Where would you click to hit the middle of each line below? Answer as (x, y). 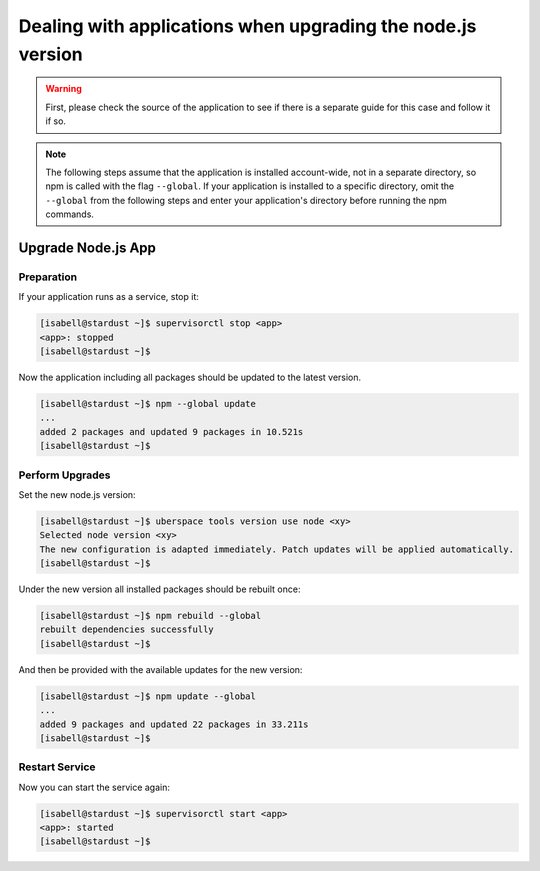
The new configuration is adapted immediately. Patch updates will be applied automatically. (277, 549)
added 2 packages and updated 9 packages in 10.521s (171, 431)
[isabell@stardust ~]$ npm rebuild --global (150, 615)
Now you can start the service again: (94, 787)
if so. (56, 121)
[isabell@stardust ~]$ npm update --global (148, 696)
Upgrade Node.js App (87, 247)
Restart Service (57, 767)
